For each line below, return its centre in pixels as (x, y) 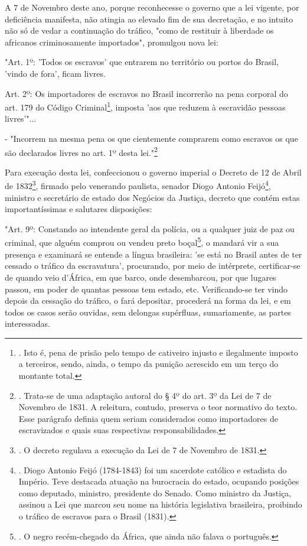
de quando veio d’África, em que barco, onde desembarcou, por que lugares (141, 277)
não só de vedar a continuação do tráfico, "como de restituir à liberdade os (139, 30)
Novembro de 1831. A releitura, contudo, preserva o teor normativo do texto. (158, 407)
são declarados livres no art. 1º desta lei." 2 (81, 151)
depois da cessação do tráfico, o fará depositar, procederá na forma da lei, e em (148, 300)
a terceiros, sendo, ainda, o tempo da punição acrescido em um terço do (148, 364)
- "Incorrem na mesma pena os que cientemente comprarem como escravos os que (151, 138)
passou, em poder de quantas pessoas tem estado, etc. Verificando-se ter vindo (146, 289)
